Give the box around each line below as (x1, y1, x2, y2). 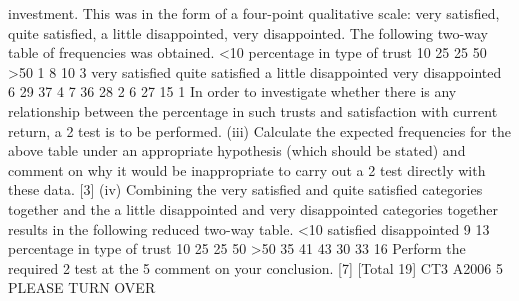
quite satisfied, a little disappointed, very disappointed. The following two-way (8, 22, 488, 43)
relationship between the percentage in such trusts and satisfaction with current (8, 100, 498, 121)
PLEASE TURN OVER (8, 277, 156, 298)
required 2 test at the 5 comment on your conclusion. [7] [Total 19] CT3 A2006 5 (8, 257, 503, 278)
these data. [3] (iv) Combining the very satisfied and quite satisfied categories (8, 179, 483, 200)
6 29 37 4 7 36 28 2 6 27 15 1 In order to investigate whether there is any (8, 81, 457, 102)
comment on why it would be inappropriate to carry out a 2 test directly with (8, 159, 486, 180)
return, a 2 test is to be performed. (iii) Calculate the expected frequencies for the (8, 120, 511, 141)
